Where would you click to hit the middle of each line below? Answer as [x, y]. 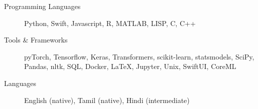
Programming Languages [42, 6]
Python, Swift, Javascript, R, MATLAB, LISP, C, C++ [110, 23]
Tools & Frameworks [36, 40]
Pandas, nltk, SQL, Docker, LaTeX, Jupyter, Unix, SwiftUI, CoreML [130, 66]
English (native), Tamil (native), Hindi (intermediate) [107, 100]
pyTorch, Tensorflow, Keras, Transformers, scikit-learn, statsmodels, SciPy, [139, 56]
